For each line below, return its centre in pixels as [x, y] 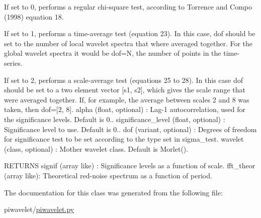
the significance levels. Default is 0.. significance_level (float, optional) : [115, 119]
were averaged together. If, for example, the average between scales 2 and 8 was [127, 99]
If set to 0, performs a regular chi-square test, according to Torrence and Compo [128, 7]
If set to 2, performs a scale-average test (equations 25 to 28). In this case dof [124, 80]
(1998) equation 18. [34, 16]
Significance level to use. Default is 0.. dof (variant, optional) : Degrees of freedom [130, 129]
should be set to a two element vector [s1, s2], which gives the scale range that [125, 90]
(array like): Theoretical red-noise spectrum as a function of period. [108, 175]
